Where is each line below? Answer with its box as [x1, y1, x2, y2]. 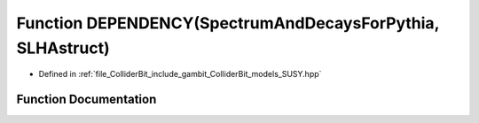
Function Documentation [16, 92, 157, 107]
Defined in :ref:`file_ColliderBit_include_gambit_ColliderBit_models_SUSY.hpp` [38, 69, 322, 80]
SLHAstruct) [16, 38, 110, 58]
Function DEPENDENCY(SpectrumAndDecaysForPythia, [16, 13, 439, 33]
